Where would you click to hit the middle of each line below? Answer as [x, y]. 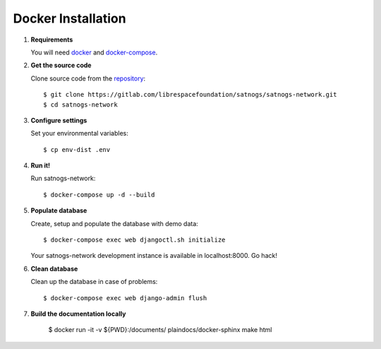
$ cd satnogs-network [80, 105]
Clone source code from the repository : [88, 78]
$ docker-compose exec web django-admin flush [125, 298]
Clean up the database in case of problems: [94, 282]
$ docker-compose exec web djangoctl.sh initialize [134, 240]
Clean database [54, 268]
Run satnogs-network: [63, 178]
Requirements [52, 40]
